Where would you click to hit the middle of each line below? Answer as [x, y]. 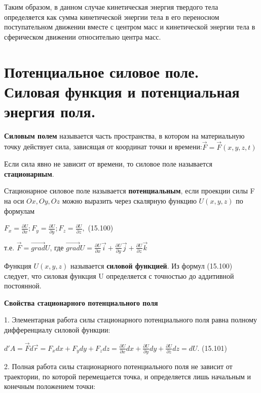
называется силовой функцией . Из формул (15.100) [152, 266]
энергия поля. [50, 111]
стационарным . [29, 173]
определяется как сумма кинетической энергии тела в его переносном [112, 17]
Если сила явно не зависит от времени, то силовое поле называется [108, 164]
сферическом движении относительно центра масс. [83, 36]
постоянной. [23, 286]
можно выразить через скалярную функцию [129, 201]
